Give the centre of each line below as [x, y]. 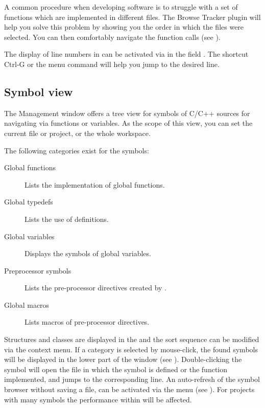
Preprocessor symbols [38, 270]
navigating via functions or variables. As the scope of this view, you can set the [128, 123]
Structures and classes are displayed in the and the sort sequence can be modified [132, 339]
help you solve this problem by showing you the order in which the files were [124, 27]
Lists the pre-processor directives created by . [96, 288]
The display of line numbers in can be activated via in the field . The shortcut [126, 54]
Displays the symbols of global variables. [88, 253]
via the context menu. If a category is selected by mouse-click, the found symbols [131, 349]
